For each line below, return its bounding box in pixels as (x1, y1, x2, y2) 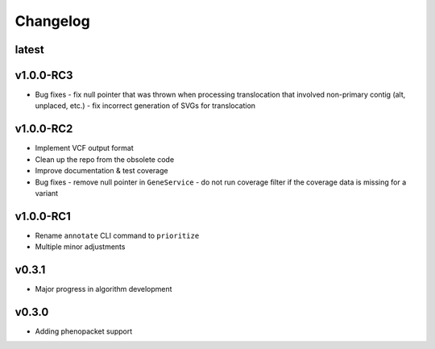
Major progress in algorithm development (35, 285, 172, 294)
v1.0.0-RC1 (14, 210, 72, 223)
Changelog (14, 12, 90, 30)
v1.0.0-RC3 (14, 69, 73, 82)
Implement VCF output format (35, 143, 134, 153)
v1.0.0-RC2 (14, 122, 73, 136)
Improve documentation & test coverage (35, 166, 168, 176)
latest (14, 43, 44, 56)
